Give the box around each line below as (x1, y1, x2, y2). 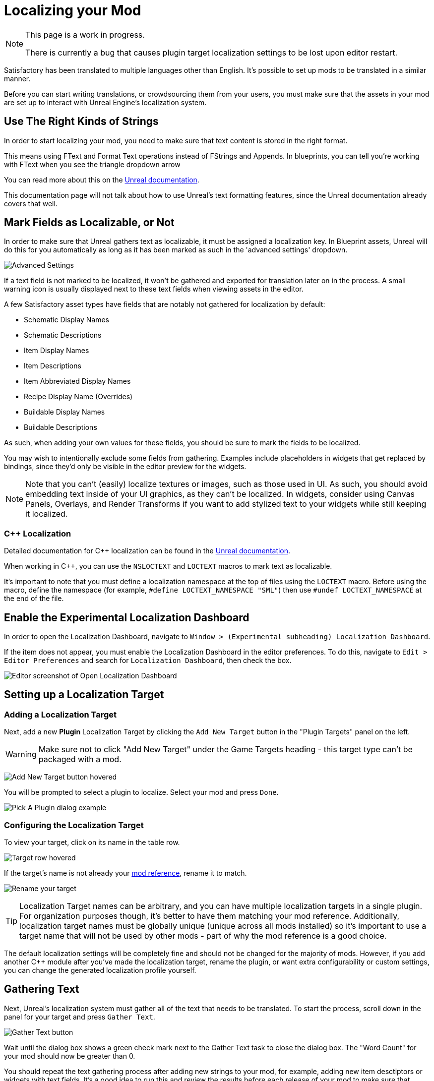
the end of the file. (4, 594, 64, 603)
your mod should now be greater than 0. (4, 1051, 135, 1060)
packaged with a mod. (38, 754, 122, 765)
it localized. (25, 509, 68, 519)
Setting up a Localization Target (4, 688, 164, 701)
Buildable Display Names (24, 408, 105, 417)
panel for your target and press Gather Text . (4, 1012, 155, 1021)
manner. (4, 74, 31, 83)
